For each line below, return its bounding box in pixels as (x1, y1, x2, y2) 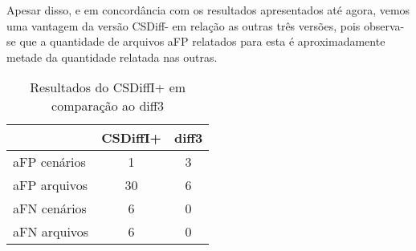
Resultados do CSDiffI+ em (30, 78, 186, 97)
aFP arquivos (13, 176, 88, 195)
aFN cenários (13, 199, 87, 218)
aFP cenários (13, 152, 86, 172)
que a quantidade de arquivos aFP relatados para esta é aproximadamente (19, 33, 385, 50)
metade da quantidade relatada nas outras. (6, 48, 218, 65)
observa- (363, 17, 405, 34)
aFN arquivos (13, 222, 89, 241)
